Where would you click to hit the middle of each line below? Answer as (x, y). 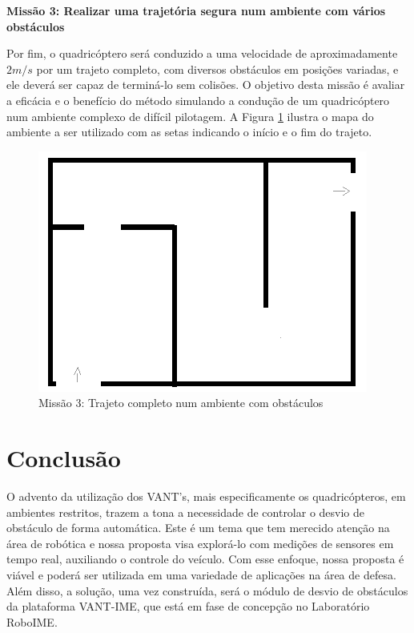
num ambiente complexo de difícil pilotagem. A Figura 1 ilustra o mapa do (190, 116)
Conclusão (64, 458)
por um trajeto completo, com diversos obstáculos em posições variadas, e (217, 69)
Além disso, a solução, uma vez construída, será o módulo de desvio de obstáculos (207, 590)
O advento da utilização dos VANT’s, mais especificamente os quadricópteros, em (206, 496)
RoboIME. (32, 621)
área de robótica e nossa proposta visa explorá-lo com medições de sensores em (200, 543)
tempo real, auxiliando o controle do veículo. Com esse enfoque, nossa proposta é (205, 559)
